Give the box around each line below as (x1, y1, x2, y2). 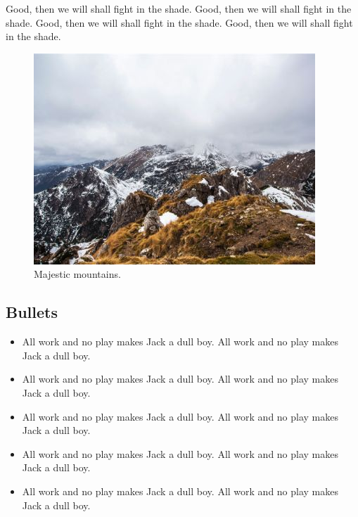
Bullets (6, 301, 58, 323)
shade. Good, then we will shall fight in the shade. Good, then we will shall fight (6, 15, 353, 30)
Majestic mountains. (34, 267, 121, 281)
